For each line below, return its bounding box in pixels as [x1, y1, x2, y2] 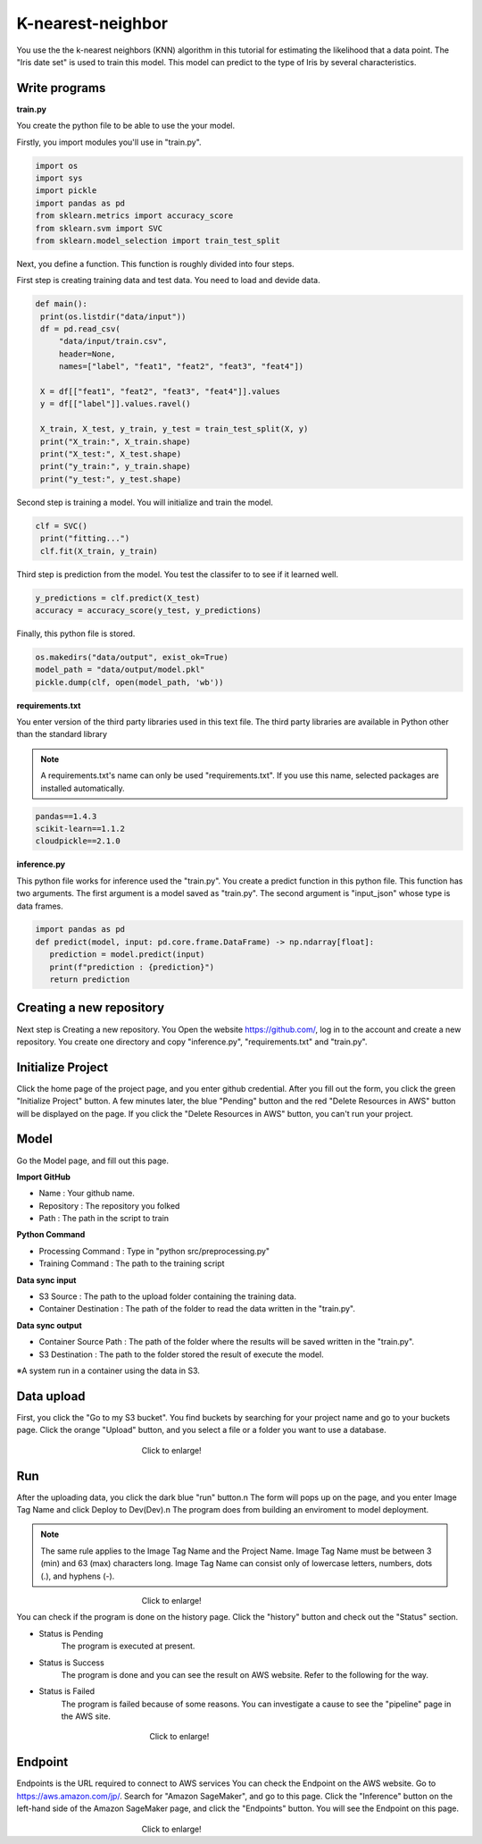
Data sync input [16, 1274, 77, 1286]
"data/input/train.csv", [58, 336, 168, 347]
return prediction [49, 975, 130, 985]
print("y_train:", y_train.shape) [40, 461, 191, 472]
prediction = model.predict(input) [49, 950, 205, 960]
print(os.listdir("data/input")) [40, 311, 187, 322]
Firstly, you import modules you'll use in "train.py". [16, 137, 202, 147]
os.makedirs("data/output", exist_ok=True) [35, 652, 229, 662]
